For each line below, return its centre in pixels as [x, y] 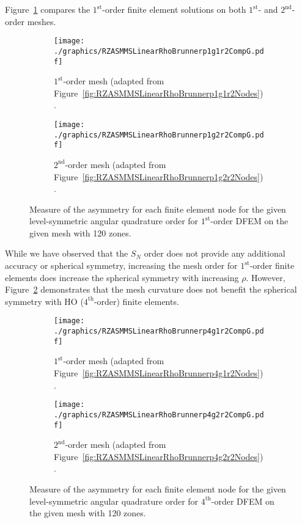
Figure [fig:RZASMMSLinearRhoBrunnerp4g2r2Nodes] [157, 456]
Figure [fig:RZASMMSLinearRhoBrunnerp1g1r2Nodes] [157, 93]
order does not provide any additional [215, 253]
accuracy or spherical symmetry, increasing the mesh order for [121, 265]
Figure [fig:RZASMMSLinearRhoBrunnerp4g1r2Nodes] [157, 373]
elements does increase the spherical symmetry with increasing [122, 277]
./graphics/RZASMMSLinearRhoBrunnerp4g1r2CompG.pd [159, 331]
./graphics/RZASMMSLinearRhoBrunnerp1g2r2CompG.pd [159, 135]
